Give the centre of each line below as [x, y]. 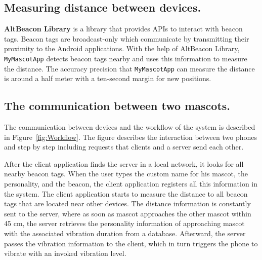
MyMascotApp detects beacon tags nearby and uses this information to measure [126, 58]
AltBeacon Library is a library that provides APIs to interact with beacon [123, 29]
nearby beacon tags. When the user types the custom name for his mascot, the [126, 174]
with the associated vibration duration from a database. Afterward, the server [125, 233]
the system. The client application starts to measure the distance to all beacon [126, 193]
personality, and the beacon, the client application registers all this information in [131, 184]
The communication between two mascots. [117, 106]
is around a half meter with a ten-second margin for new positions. [108, 78]
